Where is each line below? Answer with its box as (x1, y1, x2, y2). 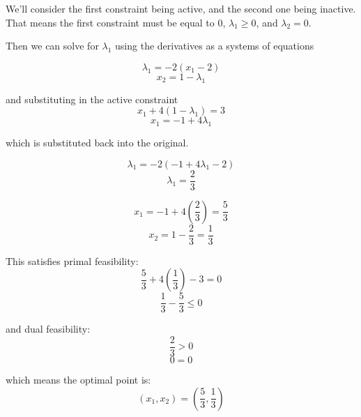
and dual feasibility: (6, 321, 91, 336)
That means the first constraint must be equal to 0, (6, 15, 226, 29)
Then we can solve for (6, 38, 99, 53)
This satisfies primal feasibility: (6, 253, 139, 268)
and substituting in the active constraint (6, 91, 178, 106)
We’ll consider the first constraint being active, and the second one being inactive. (6, 1, 356, 15)
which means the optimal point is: (6, 372, 151, 386)
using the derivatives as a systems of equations (115, 38, 314, 53)
